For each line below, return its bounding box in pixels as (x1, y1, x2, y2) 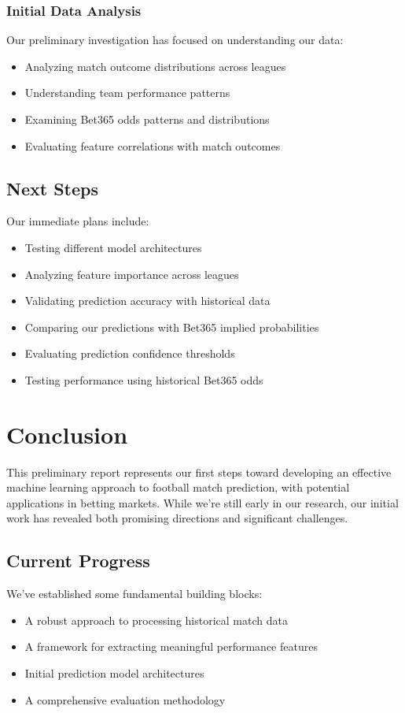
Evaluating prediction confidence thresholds (24, 345, 235, 362)
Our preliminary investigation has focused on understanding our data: (6, 32, 344, 48)
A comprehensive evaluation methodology (24, 691, 226, 707)
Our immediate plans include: (6, 213, 149, 229)
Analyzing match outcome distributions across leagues (24, 58, 286, 74)
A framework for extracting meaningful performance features (24, 638, 318, 655)
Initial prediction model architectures (24, 665, 204, 681)
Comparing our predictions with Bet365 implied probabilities (24, 318, 319, 335)
